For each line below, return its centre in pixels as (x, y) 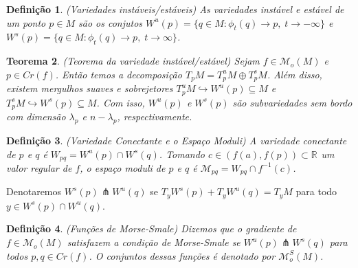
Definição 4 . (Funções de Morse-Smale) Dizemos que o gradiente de (152, 228)
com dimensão (36, 116)
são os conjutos (111, 22)
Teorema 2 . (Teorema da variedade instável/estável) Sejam (133, 61)
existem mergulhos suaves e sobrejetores (90, 88)
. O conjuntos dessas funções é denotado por (182, 255)
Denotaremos (34, 191)
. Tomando (182, 154)
